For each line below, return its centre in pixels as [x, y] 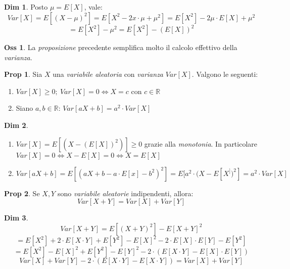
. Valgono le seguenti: [225, 74]
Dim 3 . [16, 218]
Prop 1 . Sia [23, 74]
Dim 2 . [16, 125]
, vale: [93, 7]
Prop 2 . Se [22, 193]
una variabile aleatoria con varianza [108, 74]
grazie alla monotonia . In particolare [201, 143]
